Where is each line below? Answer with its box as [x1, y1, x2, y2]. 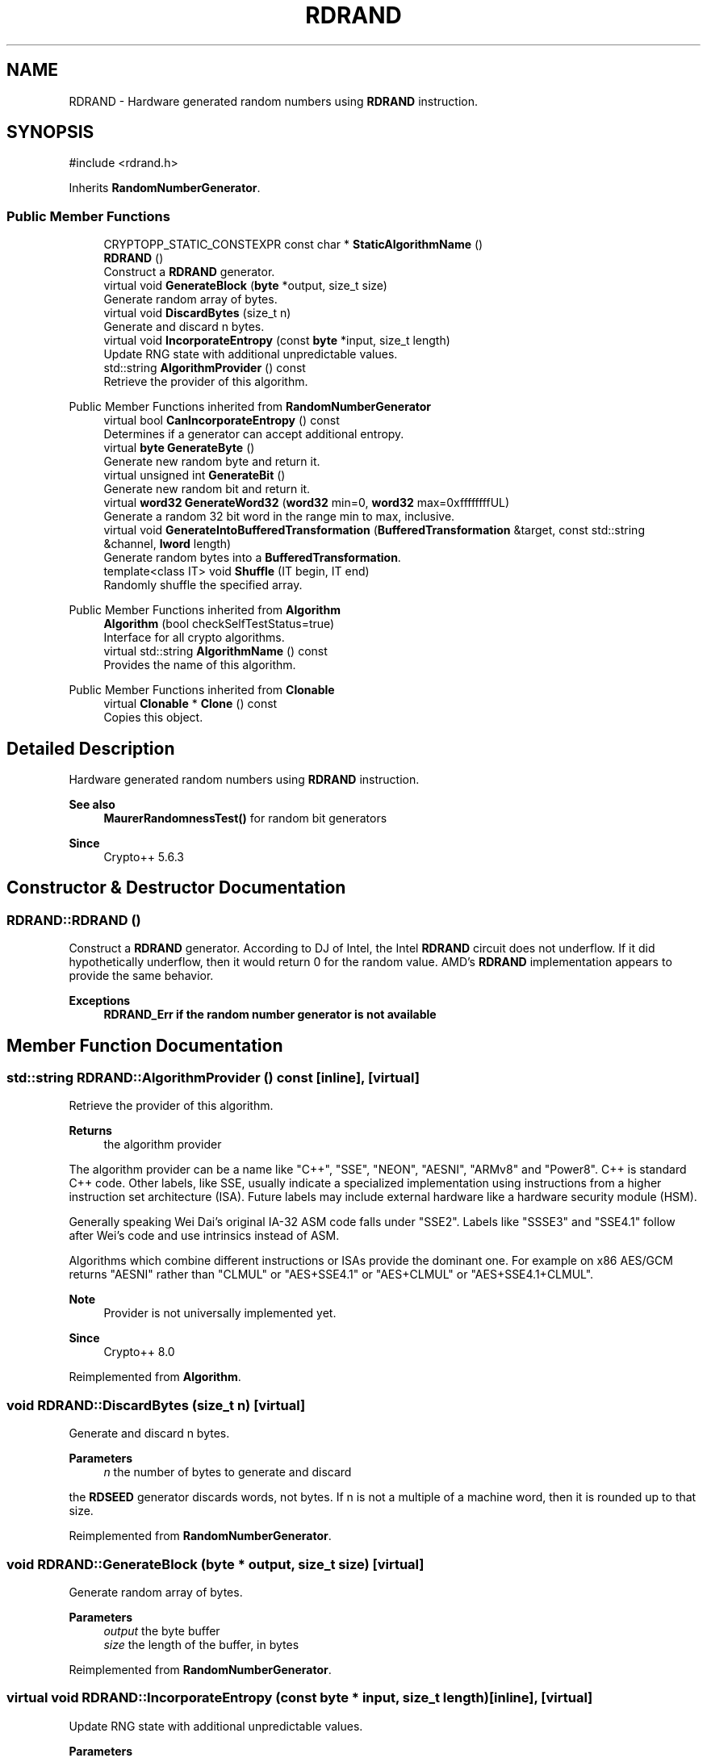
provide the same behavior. [69, 969, 214, 983]
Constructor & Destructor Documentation [6, 877, 346, 898]
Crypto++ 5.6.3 [103, 850, 184, 864]
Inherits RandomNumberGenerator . [69, 181, 261, 195]
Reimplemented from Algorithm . [69, 1370, 241, 1384]
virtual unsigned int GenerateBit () [103, 468, 286, 483]
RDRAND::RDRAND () [6, 911, 141, 928]
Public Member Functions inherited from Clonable [69, 683, 335, 697]
